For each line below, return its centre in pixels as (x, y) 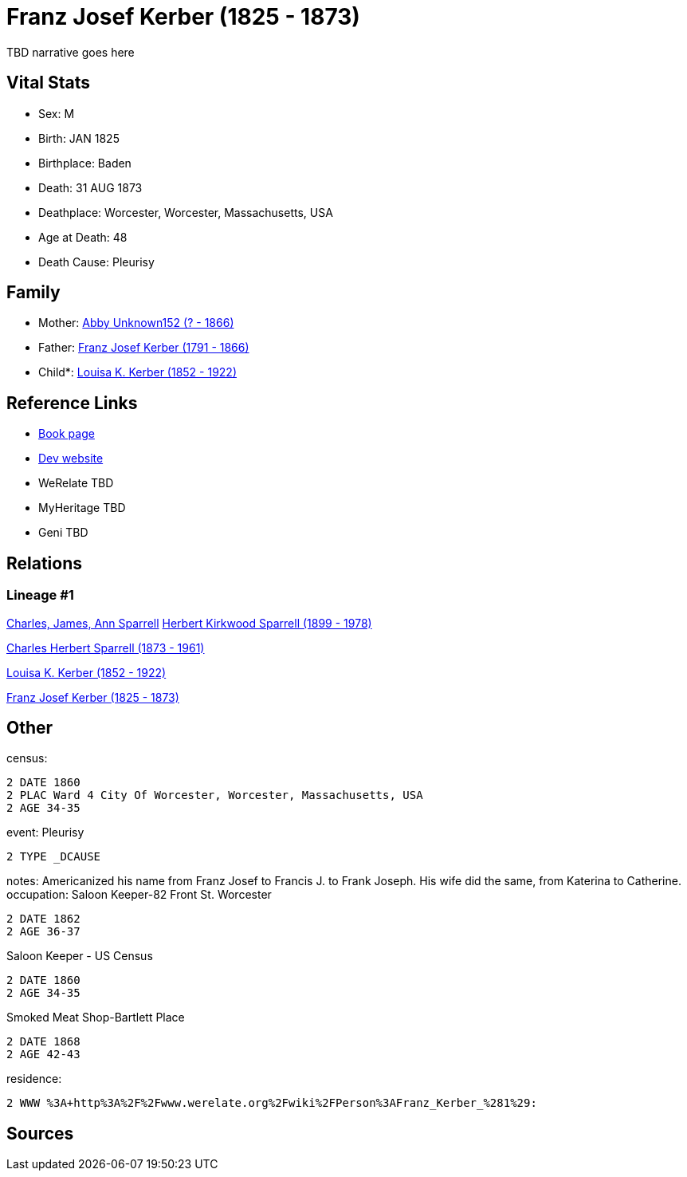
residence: (34, 1079)
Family (33, 293)
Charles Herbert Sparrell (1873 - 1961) (106, 648)
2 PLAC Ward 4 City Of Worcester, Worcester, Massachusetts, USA (215, 795)
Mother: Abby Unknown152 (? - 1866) (136, 323)
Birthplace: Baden (85, 163)
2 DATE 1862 (43, 919)
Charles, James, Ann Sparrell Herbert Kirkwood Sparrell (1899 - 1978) (189, 623)
